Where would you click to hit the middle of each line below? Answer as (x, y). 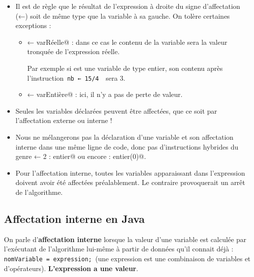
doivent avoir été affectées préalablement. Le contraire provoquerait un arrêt (130, 182)
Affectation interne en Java (74, 218)
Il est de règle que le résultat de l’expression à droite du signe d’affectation (128, 6)
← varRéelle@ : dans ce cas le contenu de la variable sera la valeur (127, 42)
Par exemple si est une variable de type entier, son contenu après (125, 68)
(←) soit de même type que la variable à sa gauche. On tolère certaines (123, 15)
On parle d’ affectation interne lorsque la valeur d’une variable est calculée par (125, 239)
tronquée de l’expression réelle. (73, 51)
